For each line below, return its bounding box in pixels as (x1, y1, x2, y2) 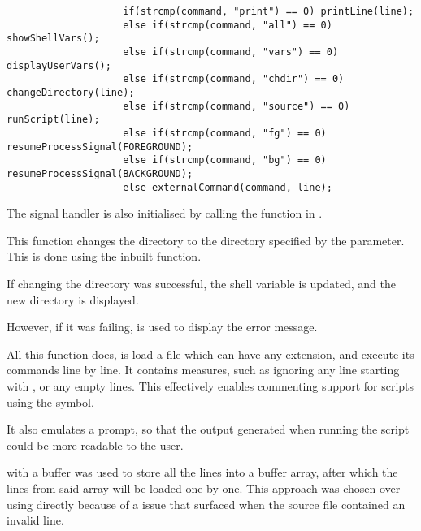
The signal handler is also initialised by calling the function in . (7, 205, 323, 222)
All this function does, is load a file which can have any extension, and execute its (7, 345, 414, 362)
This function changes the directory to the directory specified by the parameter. (7, 231, 405, 248)
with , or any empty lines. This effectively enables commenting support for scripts (7, 377, 414, 394)
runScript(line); (7, 114, 100, 126)
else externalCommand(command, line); (123, 181, 332, 193)
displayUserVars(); (7, 59, 111, 71)
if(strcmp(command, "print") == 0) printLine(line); (123, 6, 414, 17)
